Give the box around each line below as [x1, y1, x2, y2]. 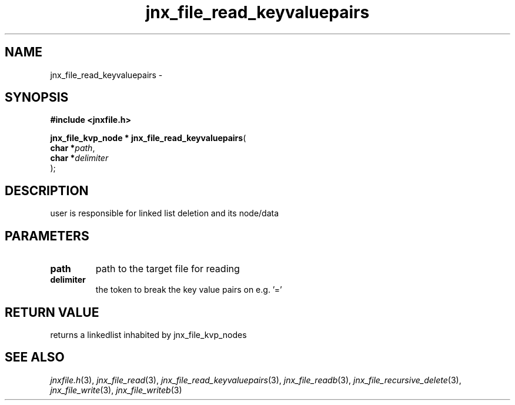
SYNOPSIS [5, 90, 69, 105]
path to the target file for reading [95, 263, 240, 275]
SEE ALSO [5, 350, 65, 365]
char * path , [50, 143, 95, 153]
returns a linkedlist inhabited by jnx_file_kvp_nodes [50, 329, 247, 340]
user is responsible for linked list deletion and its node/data [50, 208, 279, 219]
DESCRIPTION [5, 183, 89, 198]
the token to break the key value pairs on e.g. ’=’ [95, 284, 282, 295]
